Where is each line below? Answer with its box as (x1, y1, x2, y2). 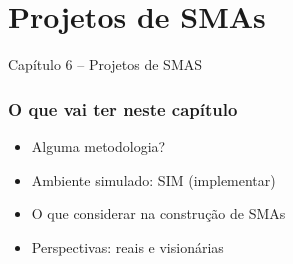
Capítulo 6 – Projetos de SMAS (8, 54, 202, 75)
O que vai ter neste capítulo (8, 96, 238, 121)
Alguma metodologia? (31, 135, 166, 156)
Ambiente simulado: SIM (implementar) (31, 169, 276, 190)
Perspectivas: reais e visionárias (31, 236, 224, 257)
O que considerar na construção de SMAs (31, 203, 286, 224)
